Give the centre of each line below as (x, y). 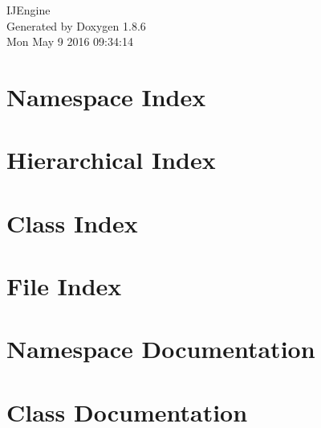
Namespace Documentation (161, 349)
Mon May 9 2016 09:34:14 (70, 41)
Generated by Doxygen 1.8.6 (76, 25)
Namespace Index (106, 96)
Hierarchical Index (111, 160)
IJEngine (28, 10)
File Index (64, 286)
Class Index (72, 222)
